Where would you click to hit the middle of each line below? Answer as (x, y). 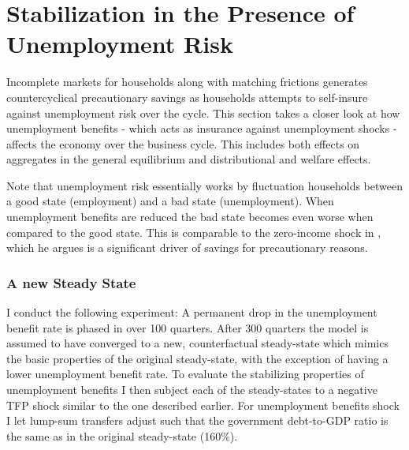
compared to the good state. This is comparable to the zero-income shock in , (194, 232)
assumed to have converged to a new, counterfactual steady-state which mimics (197, 343)
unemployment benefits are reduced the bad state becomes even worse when (190, 217)
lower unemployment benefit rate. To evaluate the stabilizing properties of (185, 374)
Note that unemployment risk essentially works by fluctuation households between (204, 185)
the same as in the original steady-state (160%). (122, 435)
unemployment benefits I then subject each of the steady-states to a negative (192, 390)
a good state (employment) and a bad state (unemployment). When (170, 201)
